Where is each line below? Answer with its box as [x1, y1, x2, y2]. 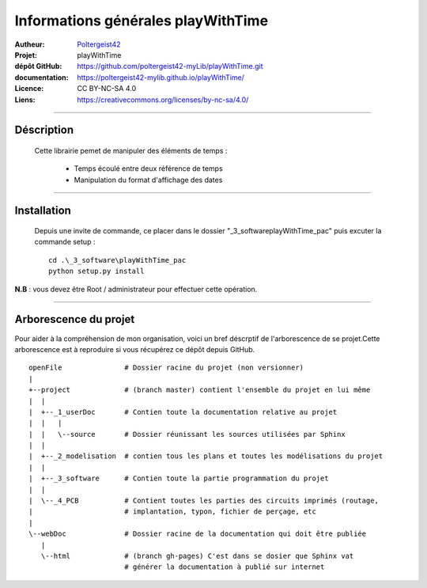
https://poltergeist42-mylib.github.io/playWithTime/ [77, 72, 245, 82]
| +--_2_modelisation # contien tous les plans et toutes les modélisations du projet [28, 452, 384, 461]
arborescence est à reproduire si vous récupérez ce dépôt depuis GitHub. [14, 344, 255, 354]
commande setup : [34, 237, 96, 247]
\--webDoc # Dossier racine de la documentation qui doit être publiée [28, 529, 367, 538]
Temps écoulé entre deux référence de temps [74, 164, 223, 173]
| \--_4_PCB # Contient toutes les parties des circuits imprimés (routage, [28, 496, 380, 506]
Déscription [14, 123, 74, 137]
